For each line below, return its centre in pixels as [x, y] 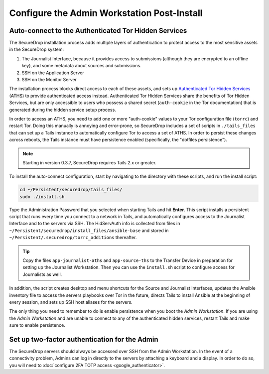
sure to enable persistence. [37, 325]
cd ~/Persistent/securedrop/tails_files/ [71, 190]
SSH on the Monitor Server [49, 80]
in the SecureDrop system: [37, 49]
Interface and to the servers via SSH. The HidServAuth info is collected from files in [95, 224]
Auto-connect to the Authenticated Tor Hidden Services [98, 31]
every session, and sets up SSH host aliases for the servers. [71, 302]
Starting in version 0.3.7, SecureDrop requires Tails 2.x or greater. [90, 162]
